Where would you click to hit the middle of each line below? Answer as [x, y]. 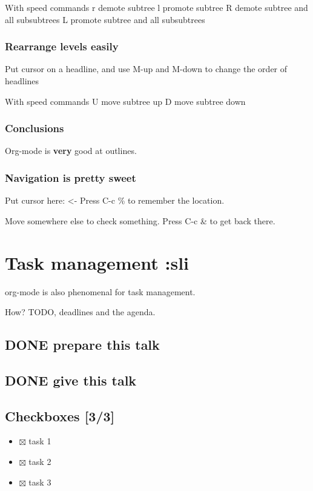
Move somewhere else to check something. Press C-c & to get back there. [140, 220]
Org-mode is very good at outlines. [71, 151]
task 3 [40, 482]
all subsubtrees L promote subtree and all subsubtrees [105, 19]
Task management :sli [97, 262]
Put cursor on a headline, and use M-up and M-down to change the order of [146, 69]
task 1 [40, 441]
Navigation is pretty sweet [71, 177]
